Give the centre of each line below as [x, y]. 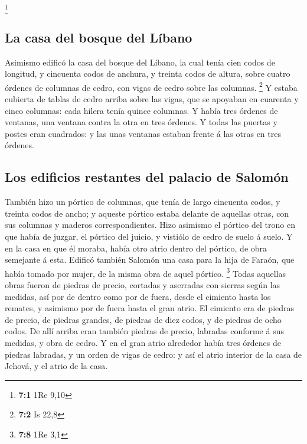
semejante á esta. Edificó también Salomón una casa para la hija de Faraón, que [150, 259]
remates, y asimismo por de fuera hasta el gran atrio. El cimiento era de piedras [150, 308]
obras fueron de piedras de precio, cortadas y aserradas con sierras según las [143, 284]
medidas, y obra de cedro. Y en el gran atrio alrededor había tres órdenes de [143, 342]
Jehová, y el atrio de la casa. [56, 366]
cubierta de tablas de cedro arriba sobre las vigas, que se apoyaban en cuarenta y [152, 98]
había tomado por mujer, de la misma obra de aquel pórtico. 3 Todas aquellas [146, 272]
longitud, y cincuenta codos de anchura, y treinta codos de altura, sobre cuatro [148, 74]
